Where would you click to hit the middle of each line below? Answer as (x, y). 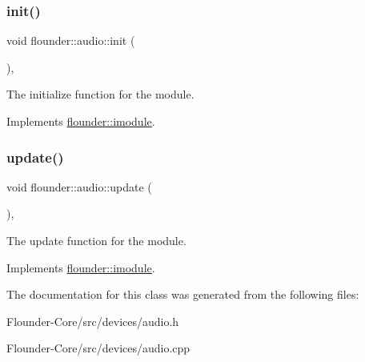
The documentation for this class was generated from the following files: (183, 294)
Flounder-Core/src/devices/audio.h (93, 321)
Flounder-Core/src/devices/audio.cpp (98, 348)
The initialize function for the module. (100, 94)
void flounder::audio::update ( (79, 186)
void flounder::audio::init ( (71, 40)
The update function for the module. (96, 240)
